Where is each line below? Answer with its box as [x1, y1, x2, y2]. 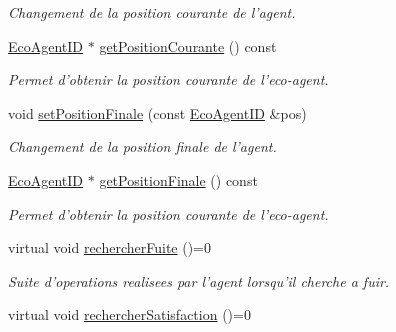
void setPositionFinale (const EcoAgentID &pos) [8, 102, 307, 123]
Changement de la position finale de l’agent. [8, 136, 277, 157]
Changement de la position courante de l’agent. [8, 2, 296, 22]
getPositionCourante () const [99, 35, 277, 56]
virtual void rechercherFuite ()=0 [8, 237, 212, 258]
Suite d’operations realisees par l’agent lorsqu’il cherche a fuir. [8, 270, 390, 291]
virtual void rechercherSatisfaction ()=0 [8, 304, 251, 325]
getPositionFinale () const [99, 169, 258, 190]
